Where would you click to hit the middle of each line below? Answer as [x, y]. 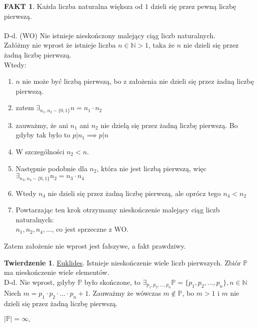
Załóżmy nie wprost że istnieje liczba [60, 45]
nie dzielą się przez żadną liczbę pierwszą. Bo [169, 125]
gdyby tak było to [43, 135]
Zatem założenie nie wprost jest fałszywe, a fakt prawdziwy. [95, 246]
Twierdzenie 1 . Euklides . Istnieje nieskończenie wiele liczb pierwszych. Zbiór [123, 262]
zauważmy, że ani [42, 125]
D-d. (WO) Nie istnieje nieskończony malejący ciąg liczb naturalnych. [110, 35]
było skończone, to [112, 282]
